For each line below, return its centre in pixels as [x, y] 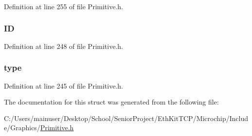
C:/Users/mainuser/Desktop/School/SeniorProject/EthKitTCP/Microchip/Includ [126, 118]
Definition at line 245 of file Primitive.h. [64, 85]
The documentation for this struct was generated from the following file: [111, 102]
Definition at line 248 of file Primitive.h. [64, 46]
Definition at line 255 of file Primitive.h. [64, 6]
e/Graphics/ [22, 128]
